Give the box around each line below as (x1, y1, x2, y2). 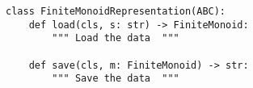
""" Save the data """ (52, 73, 179, 85)
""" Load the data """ (52, 32, 179, 44)
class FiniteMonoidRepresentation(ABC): (6, 6, 226, 17)
